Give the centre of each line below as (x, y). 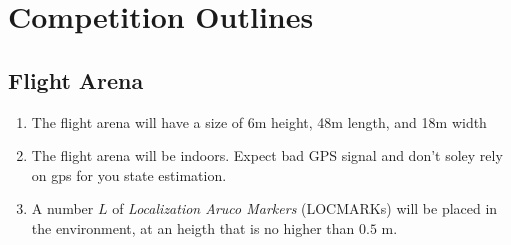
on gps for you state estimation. (129, 174)
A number (62, 208)
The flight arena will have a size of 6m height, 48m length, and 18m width (259, 121)
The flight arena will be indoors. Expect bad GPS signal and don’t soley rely (267, 155)
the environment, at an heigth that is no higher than (193, 227)
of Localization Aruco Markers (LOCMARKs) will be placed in (305, 208)
